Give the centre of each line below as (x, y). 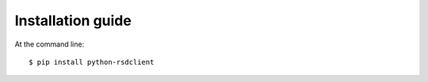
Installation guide (73, 20)
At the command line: (50, 44)
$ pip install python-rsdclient (92, 62)
